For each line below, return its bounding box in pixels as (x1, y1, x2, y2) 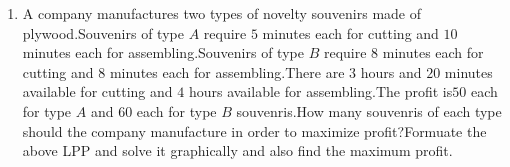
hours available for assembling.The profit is (188, 81, 453, 102)
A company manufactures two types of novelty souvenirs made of (22, 3, 421, 23)
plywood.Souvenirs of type (22, 22, 184, 43)
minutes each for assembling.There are (109, 61, 345, 82)
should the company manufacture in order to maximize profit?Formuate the (22, 120, 487, 141)
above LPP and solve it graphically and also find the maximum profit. (22, 140, 453, 161)
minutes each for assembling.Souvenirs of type (22, 42, 304, 63)
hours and (360, 61, 422, 82)
